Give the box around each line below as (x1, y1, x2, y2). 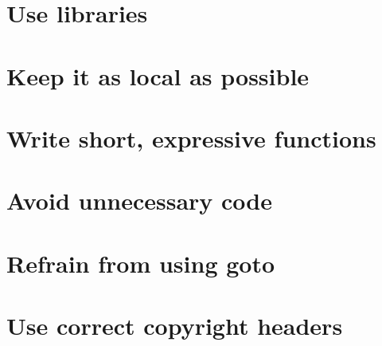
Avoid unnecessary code (6, 184, 273, 217)
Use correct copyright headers (6, 309, 343, 342)
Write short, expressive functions (6, 121, 376, 154)
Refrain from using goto (6, 246, 275, 279)
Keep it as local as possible (6, 59, 310, 92)
